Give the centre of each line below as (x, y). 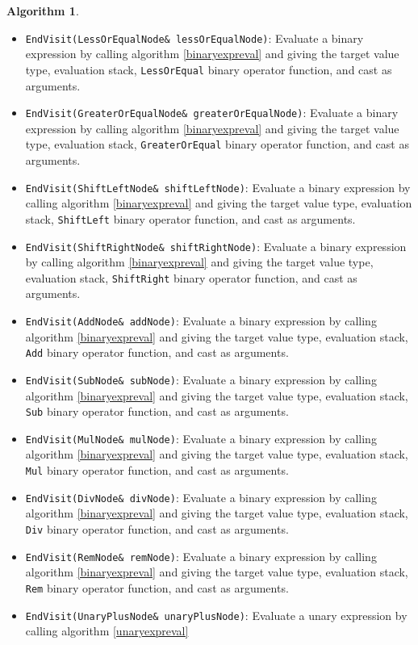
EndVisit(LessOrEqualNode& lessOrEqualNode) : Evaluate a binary (194, 38)
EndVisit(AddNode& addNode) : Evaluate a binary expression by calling (201, 320)
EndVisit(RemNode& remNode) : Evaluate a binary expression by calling (201, 556)
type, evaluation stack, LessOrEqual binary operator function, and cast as (209, 69)
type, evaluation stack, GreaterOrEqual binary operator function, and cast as (217, 144)
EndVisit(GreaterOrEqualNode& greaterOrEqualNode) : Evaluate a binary (212, 113)
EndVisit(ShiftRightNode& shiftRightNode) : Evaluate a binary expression (216, 246)
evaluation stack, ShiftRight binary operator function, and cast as (191, 277)
